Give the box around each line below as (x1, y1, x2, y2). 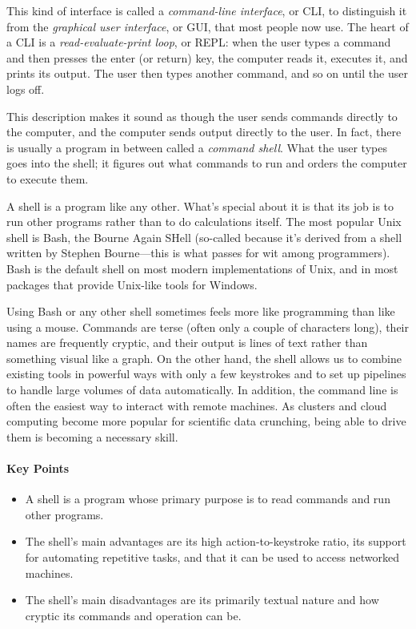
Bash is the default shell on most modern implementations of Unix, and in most (6, 260, 398, 276)
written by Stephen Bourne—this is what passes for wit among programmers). (6, 244, 390, 261)
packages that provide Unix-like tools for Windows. (6, 276, 258, 292)
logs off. (6, 80, 45, 97)
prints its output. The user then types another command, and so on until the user (6, 65, 408, 82)
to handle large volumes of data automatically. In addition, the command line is (6, 381, 398, 398)
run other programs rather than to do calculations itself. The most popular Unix (6, 213, 402, 230)
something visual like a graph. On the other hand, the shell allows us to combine (6, 349, 402, 366)
